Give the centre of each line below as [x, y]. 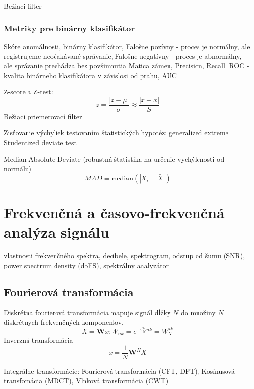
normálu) [18, 168]
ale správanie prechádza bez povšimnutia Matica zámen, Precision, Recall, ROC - [127, 65]
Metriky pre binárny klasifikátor [70, 28]
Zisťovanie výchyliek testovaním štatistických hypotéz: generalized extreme [116, 133]
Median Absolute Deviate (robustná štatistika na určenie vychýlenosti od [114, 159]
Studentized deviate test [40, 142]
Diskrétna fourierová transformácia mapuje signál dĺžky [87, 312]
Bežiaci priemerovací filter [43, 116]
